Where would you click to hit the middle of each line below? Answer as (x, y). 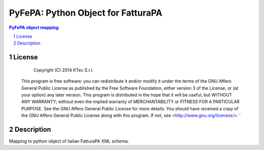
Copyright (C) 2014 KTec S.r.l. (64, 70)
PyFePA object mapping (34, 27)
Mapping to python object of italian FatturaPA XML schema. (69, 141)
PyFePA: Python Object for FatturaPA (86, 13)
